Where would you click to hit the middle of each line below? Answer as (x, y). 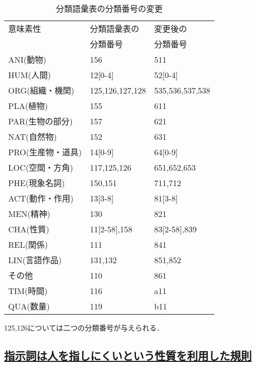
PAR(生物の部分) (41, 121)
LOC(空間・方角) (41, 167)
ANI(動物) (27, 59)
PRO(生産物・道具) (45, 152)
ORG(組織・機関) (41, 90)
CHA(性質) (29, 229)
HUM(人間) (30, 75)
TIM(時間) (28, 291)
